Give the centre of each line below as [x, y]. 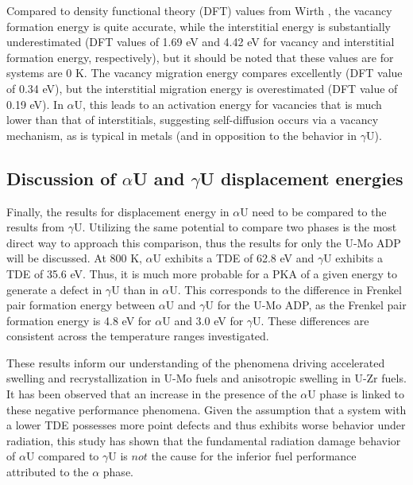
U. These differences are [311, 320]
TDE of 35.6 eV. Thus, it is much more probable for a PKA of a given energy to [202, 273]
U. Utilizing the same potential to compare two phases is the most [235, 227]
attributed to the [48, 472]
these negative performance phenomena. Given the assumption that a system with [206, 409]
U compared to [62, 456]
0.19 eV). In [35, 104]
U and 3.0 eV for [203, 320]
